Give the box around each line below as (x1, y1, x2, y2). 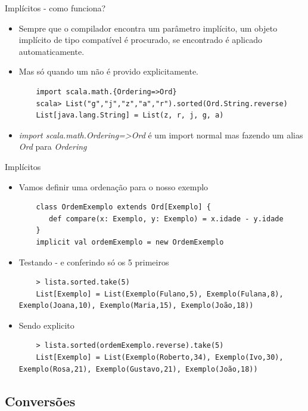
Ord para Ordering (18, 140, 87, 153)
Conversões (5, 391, 76, 410)
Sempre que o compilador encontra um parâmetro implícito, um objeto (18, 21, 278, 34)
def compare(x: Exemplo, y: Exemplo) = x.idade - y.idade (48, 214, 284, 223)
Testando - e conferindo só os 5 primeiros (18, 255, 169, 268)
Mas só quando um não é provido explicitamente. (18, 65, 198, 78)
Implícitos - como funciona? (5, 2, 106, 14)
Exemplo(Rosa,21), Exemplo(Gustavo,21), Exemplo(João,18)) (18, 364, 258, 373)
